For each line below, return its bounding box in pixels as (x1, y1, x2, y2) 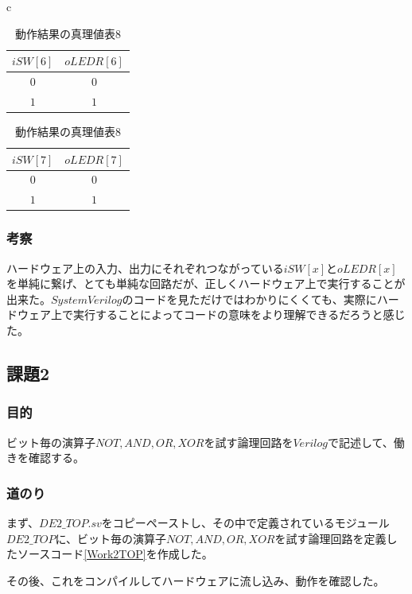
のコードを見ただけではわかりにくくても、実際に (122, 290, 377, 307)
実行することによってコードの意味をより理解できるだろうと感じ (72, 306, 406, 323)
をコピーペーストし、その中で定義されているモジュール (101, 514, 390, 530)
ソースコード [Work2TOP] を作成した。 (17, 545, 213, 562)
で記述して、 (327, 433, 394, 450)
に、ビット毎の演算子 (55, 530, 167, 546)
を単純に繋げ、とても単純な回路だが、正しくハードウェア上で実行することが (6, 275, 406, 292)
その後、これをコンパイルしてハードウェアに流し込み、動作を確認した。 (6, 572, 385, 588)
